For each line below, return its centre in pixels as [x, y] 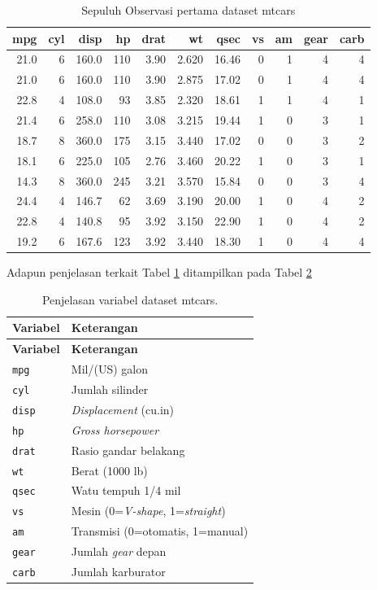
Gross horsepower [115, 429]
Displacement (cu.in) [123, 409]
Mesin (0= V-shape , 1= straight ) [148, 511]
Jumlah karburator [118, 572]
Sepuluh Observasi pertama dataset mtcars [188, 10]
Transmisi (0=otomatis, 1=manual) [160, 531]
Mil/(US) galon [109, 369]
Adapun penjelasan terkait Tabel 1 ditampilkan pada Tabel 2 [159, 272]
